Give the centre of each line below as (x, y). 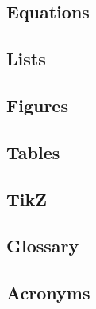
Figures (37, 105)
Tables (33, 152)
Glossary (43, 246)
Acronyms (48, 293)
